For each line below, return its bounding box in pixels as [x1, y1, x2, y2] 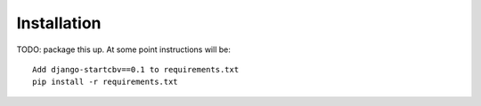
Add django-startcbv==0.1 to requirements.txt [32, 64, 240, 74]
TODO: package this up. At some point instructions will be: [16, 44, 231, 55]
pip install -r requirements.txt [32, 77, 178, 87]
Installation [16, 13, 102, 33]
